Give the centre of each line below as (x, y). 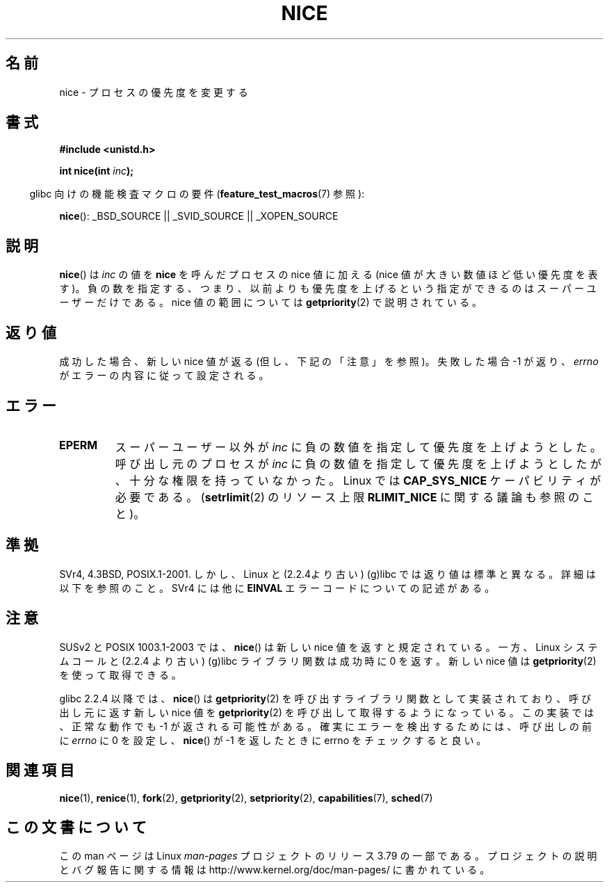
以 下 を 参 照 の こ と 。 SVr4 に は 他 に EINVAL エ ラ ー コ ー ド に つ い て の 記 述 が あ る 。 (277, 588)
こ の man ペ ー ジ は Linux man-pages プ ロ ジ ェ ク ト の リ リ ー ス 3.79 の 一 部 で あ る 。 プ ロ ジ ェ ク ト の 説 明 (328, 856)
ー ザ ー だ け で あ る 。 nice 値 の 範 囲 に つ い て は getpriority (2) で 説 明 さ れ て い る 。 (270, 302)
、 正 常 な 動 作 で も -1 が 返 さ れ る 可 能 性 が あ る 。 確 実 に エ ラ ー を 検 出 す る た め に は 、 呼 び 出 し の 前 (325, 726)
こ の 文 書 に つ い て (76, 827)
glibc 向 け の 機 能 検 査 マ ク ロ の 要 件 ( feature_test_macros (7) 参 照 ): (197, 194)
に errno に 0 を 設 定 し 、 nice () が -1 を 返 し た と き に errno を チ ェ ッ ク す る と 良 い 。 (273, 740)
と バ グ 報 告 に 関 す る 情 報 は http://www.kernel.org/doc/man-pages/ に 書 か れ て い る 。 (275, 870)
